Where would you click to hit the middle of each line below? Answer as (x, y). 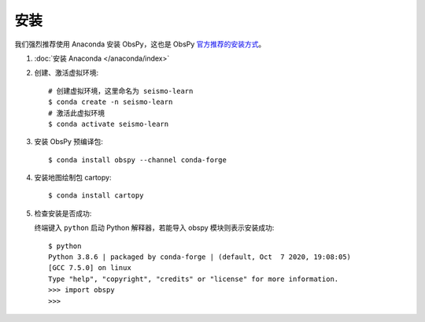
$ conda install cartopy (96, 196)
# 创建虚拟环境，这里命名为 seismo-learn (121, 91)
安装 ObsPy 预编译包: (69, 142)
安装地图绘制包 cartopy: (73, 178)
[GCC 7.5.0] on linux (90, 268)
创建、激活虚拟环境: (67, 73)
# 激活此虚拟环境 (77, 113)
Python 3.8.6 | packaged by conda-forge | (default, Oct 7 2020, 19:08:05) (200, 257)
